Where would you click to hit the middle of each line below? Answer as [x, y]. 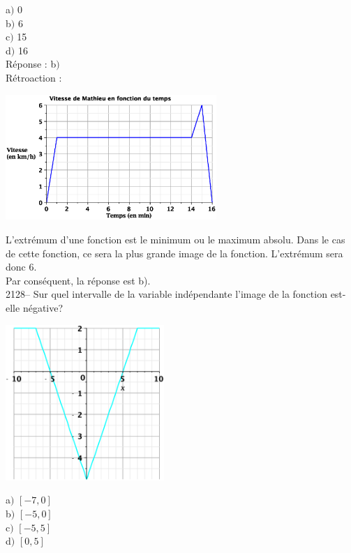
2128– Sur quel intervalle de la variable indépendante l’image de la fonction [166, 294]
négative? [43, 307]
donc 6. [21, 267]
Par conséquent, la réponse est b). [78, 280]
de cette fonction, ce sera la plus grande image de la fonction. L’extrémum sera [174, 253]
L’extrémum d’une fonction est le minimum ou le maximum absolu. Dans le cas [175, 239]
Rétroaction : [34, 77]
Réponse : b [31, 64]
